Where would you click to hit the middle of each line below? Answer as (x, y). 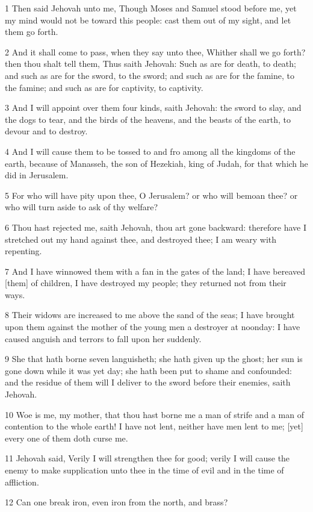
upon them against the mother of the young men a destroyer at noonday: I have (153, 327)
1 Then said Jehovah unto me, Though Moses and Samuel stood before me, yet (151, 8)
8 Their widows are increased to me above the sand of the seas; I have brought (150, 315)
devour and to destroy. (46, 131)
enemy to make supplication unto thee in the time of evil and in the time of (144, 470)
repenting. (23, 251)
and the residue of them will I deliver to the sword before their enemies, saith (148, 382)
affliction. (22, 482)
